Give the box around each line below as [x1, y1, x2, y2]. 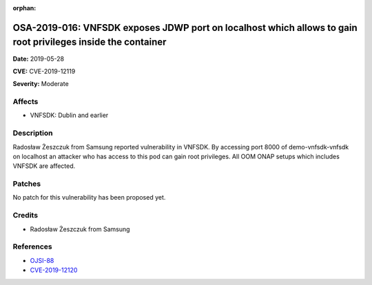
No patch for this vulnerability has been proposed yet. [12, 193, 166, 202]
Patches [12, 179, 41, 189]
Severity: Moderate [12, 80, 69, 88]
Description [12, 128, 53, 138]
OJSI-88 [30, 256, 54, 264]
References [12, 242, 52, 251]
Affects [12, 97, 39, 107]
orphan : [12, 4, 37, 12]
